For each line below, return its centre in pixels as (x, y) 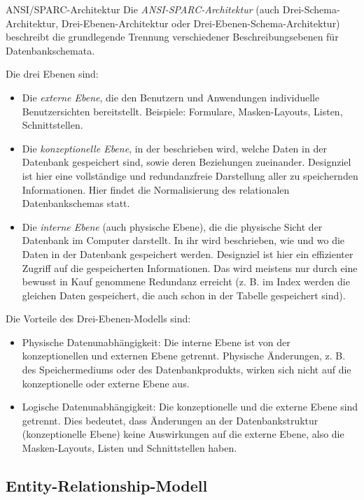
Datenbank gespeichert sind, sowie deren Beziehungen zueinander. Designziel (187, 162)
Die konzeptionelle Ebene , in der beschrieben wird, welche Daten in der (174, 148)
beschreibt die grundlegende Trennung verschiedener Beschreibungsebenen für (172, 37)
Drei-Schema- (311, 9)
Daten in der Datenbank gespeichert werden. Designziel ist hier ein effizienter (188, 253)
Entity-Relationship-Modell (107, 486)
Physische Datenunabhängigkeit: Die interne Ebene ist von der (156, 342)
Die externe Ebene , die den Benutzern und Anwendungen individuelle (171, 97)
